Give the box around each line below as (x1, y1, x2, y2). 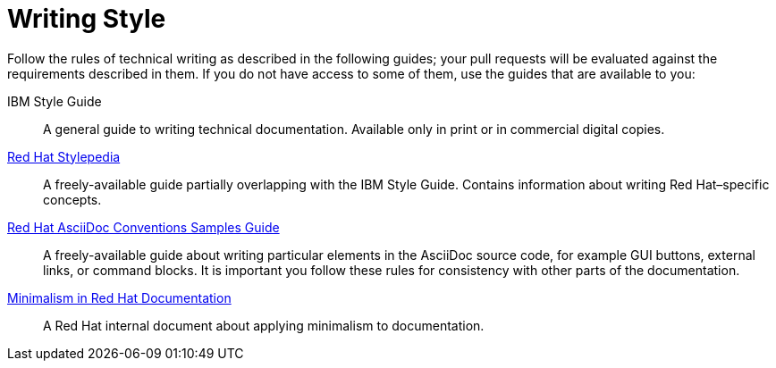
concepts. (43, 191, 102, 207)
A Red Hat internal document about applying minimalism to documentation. (43, 317, 485, 333)
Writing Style (7, 4, 166, 34)
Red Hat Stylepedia (7, 148, 121, 164)
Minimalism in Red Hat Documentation (7, 289, 232, 305)
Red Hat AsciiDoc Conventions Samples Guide (7, 219, 280, 235)
